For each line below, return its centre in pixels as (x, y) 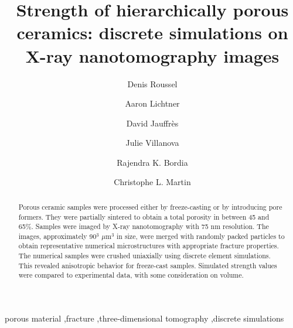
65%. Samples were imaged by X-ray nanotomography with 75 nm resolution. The (144, 226)
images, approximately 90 (57, 236)
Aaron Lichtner (152, 103)
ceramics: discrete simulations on (152, 33)
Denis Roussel (152, 83)
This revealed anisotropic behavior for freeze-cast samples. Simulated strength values (148, 265)
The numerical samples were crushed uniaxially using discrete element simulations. (144, 256)
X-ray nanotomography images (152, 55)
